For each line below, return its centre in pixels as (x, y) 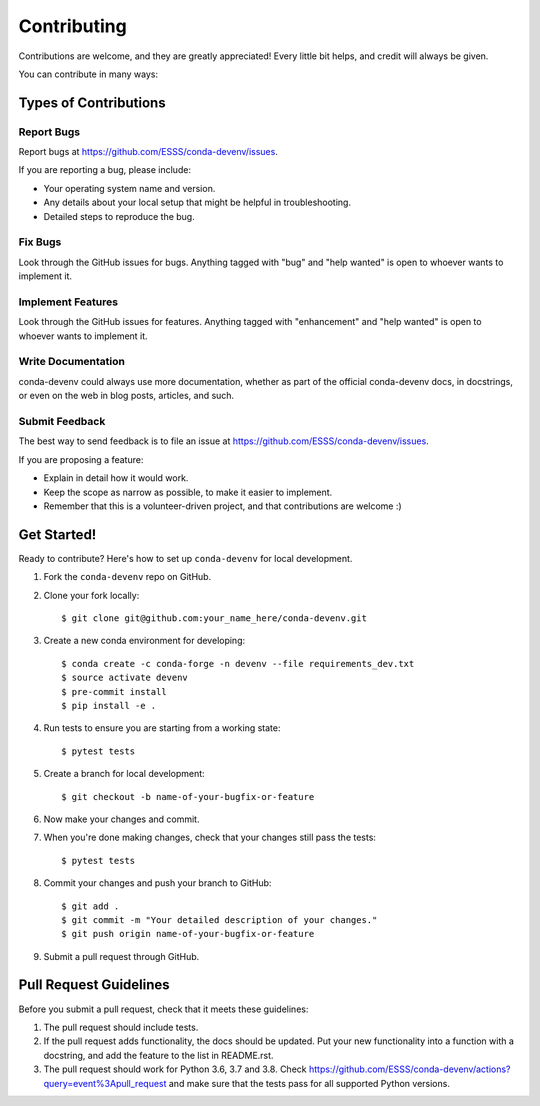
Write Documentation (71, 362)
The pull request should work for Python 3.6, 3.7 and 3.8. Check (175, 1069)
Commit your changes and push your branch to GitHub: (157, 883)
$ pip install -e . (109, 705)
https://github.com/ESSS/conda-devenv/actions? (409, 1069)
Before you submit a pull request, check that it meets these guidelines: (163, 1009)
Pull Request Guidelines (94, 985)
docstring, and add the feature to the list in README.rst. (158, 1055)
